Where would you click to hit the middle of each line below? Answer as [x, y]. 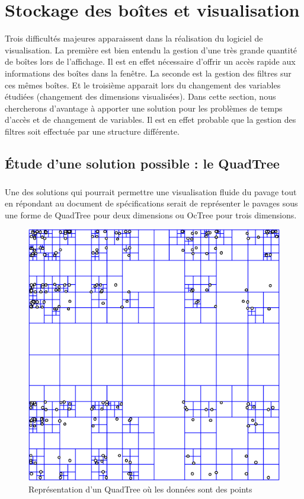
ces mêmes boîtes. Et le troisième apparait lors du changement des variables [143, 85]
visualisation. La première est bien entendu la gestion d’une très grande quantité [151, 50]
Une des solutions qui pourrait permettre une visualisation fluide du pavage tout [151, 191]
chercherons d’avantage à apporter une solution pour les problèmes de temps [144, 108]
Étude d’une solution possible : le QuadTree [142, 163]
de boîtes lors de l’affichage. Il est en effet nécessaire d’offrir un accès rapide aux [150, 61]
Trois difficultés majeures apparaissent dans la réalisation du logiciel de [134, 38]
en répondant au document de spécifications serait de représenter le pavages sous [151, 203]
